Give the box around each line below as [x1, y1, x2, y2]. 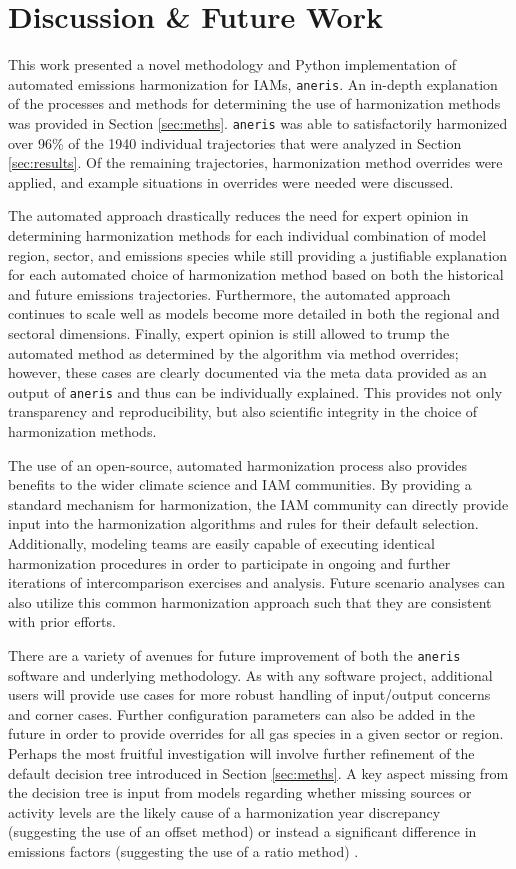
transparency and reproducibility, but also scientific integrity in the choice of [8, 401, 478, 422]
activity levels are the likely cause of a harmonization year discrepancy [8, 801, 441, 822]
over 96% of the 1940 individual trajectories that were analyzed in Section [8, 132, 462, 153]
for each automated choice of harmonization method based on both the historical [8, 264, 504, 285]
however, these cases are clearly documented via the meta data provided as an [8, 362, 487, 383]
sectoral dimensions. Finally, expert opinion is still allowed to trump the [8, 322, 450, 343]
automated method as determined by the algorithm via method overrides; [8, 342, 459, 363]
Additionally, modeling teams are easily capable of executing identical [8, 532, 435, 553]
